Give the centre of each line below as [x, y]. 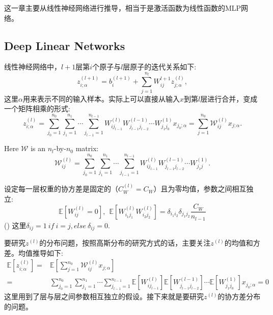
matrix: [87, 148]
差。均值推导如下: [34, 252]
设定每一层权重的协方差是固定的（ [61, 189]
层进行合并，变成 [229, 98]
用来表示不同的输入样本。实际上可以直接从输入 [101, 98]
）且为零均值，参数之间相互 [200, 189]
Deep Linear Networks [65, 45]
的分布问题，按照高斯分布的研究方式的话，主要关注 [125, 243]
